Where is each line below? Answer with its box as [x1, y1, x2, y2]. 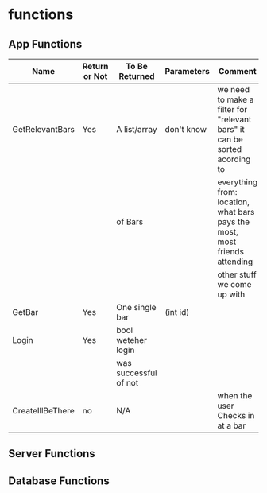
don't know [164, 124, 207, 134]
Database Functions [8, 474, 110, 487]
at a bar [217, 420, 246, 431]
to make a [217, 94, 254, 105]
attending [217, 256, 253, 267]
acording [217, 153, 251, 165]
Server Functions [8, 447, 95, 460]
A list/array [116, 124, 157, 134]
